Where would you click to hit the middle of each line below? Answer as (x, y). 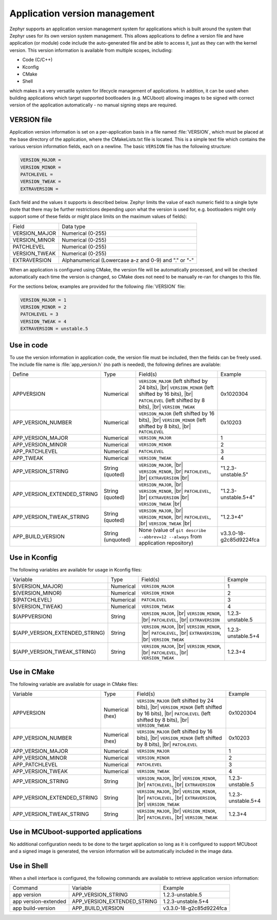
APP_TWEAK (28, 458)
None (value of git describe (172, 530)
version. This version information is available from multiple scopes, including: (91, 50)
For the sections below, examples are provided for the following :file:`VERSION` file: (97, 286)
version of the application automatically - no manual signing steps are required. (93, 105)
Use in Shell (29, 866)
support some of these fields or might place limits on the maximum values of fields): (98, 216)
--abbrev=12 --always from (170, 537)
